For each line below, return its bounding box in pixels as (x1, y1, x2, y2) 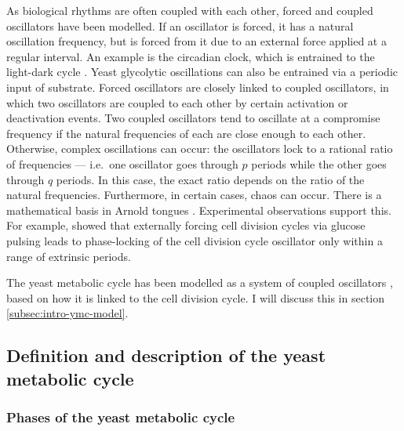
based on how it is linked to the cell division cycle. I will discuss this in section (6, 289, 385, 306)
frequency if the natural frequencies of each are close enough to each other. (6, 125, 366, 141)
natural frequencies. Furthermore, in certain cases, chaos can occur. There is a (6, 187, 382, 203)
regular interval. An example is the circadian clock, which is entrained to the (6, 48, 375, 64)
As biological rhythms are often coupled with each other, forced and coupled (6, 2, 373, 18)
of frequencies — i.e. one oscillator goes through (6, 155, 238, 172)
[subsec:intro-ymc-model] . (6, 305, 129, 321)
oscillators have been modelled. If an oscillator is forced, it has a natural (6, 17, 354, 34)
